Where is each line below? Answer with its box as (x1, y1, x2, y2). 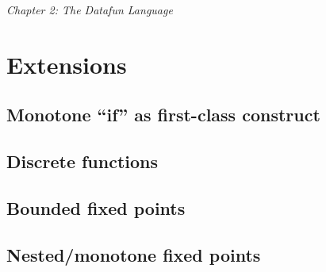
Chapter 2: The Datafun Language (6, 2, 173, 17)
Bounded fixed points (6, 195, 186, 220)
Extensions (6, 48, 127, 80)
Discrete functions (6, 149, 159, 174)
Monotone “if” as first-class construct (6, 102, 320, 127)
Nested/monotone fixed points (6, 242, 261, 266)
